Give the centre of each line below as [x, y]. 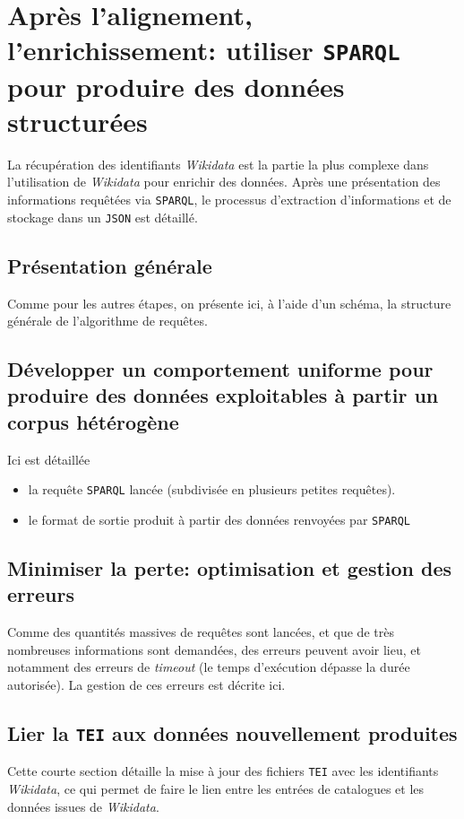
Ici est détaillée [49, 459]
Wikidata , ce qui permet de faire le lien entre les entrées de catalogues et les [216, 789]
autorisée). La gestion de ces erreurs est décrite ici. [146, 684]
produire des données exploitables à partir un [223, 395]
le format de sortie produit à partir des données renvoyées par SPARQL [219, 519]
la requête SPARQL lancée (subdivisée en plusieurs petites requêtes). [212, 489]
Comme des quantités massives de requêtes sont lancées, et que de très [201, 632]
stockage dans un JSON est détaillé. [103, 217]
